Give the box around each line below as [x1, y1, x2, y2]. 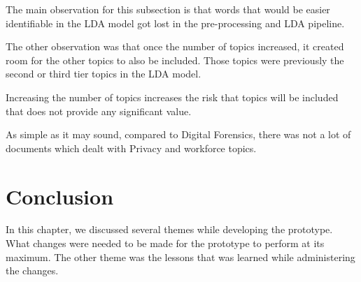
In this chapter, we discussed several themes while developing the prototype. [6, 222, 333, 237]
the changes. [6, 263, 59, 278]
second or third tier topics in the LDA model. [6, 66, 201, 81]
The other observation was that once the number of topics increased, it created [6, 39, 344, 54]
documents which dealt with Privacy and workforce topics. [6, 140, 257, 155]
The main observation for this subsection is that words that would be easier [6, 2, 330, 16]
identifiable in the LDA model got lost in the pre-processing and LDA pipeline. [6, 15, 345, 30]
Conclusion [6, 181, 114, 210]
